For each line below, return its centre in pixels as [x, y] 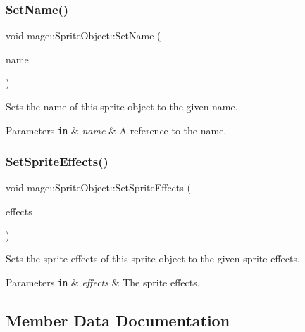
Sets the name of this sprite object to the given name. [122, 106]
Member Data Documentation [118, 320]
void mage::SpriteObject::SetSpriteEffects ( [98, 187]
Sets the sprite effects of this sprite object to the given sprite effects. [153, 258]
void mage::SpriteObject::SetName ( [83, 36]
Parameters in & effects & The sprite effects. [103, 282]
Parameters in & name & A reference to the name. [116, 130]
